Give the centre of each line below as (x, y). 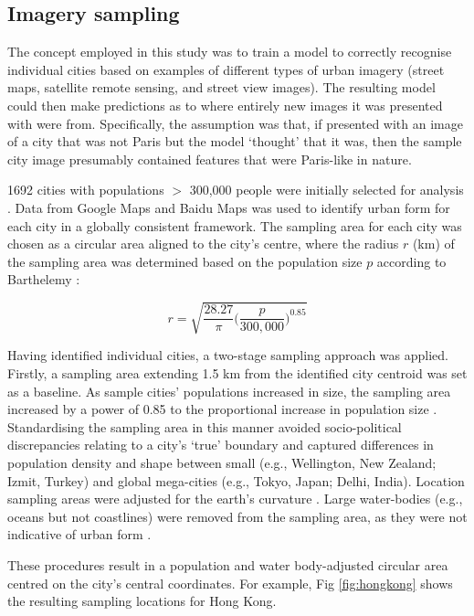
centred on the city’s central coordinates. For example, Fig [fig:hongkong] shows (230, 583)
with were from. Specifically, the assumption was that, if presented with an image (235, 123)
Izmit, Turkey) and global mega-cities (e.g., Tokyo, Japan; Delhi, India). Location (236, 480)
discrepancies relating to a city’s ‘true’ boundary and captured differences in (221, 445)
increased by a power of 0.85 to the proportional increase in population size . (222, 409)
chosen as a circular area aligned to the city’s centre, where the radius (203, 244)
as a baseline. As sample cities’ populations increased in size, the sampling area (229, 391)
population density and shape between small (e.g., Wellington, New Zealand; (222, 463)
